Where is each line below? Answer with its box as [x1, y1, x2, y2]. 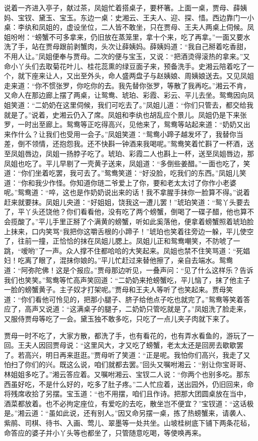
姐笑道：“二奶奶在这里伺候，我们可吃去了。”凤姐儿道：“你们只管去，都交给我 [4, 99, 254, 110]
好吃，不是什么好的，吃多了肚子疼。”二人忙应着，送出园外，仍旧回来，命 [17, 378, 254, 389]
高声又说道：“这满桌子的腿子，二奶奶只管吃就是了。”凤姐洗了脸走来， [24, 304, 251, 314]
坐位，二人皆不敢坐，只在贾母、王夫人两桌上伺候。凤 [80, 22, 254, 32]
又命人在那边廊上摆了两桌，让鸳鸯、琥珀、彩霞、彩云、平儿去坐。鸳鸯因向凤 [4, 90, 254, 100]
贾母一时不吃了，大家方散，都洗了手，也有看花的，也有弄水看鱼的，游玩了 [4, 330, 247, 340]
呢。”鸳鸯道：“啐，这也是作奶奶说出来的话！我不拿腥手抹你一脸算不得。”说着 [4, 187, 250, 197]
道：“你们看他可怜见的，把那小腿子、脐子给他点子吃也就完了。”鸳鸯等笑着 [4, 294, 244, 304]
